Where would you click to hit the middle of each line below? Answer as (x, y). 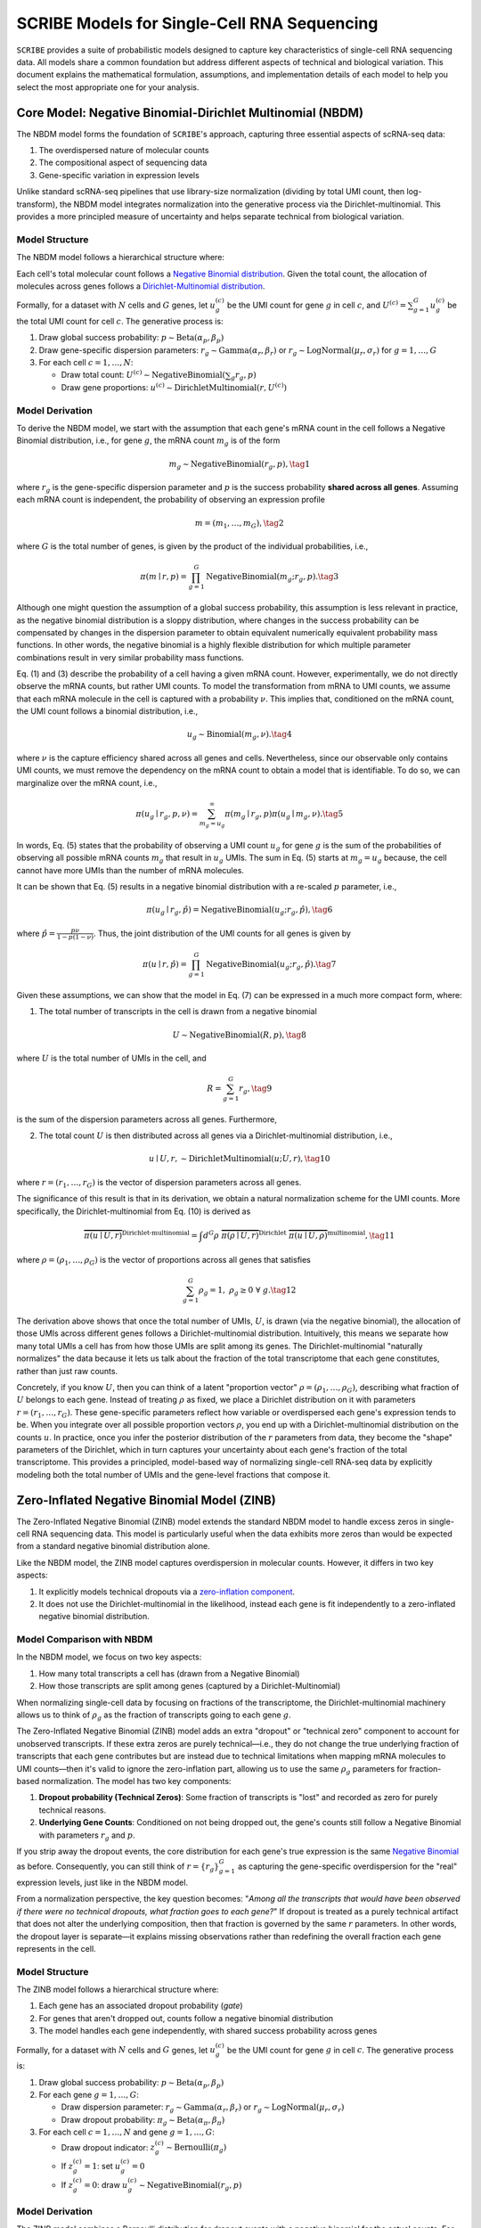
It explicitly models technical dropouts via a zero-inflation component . (167, 1592)
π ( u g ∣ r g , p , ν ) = (167, 815)
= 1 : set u (102, 2166)
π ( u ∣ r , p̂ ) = (165, 964)
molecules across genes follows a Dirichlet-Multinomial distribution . (141, 286)
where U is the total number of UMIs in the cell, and (111, 1058)
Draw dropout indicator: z (108, 2147)
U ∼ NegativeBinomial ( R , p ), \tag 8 (239, 1035)
